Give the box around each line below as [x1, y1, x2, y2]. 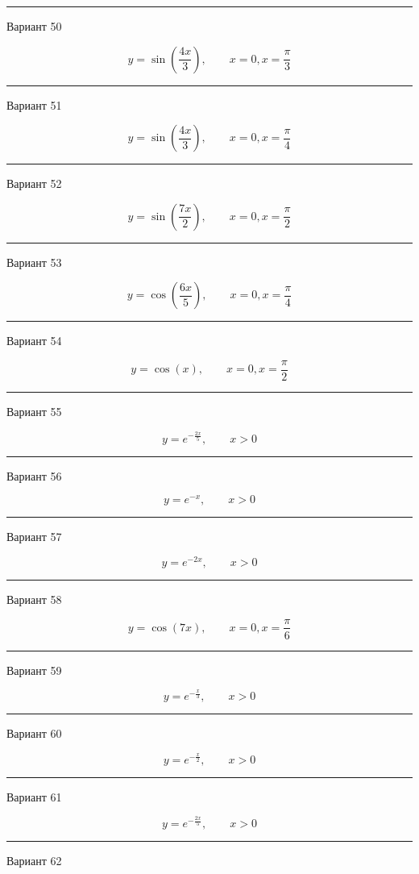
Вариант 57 [6, 528, 62, 545]
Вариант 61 [6, 788, 62, 805]
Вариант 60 [6, 725, 62, 742]
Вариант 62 [6, 852, 62, 869]
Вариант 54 [6, 332, 62, 349]
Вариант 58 [6, 590, 62, 607]
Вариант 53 [6, 253, 62, 270]
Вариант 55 [6, 403, 62, 420]
